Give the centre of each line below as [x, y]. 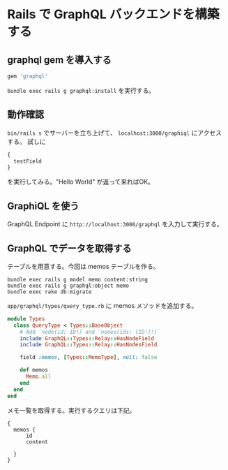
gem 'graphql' [28, 76]
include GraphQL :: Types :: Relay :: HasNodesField [89, 345]
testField [28, 161]
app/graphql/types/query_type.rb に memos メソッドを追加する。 [102, 305]
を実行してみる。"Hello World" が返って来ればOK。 [81, 182]
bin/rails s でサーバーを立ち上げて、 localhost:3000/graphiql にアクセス [114, 133]
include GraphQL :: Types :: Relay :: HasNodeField [87, 338]
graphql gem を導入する [59, 60]
